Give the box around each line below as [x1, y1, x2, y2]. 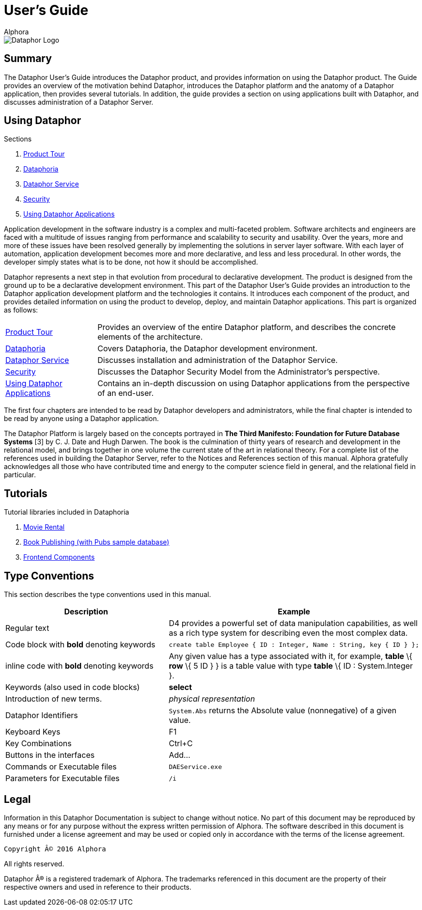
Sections [4, 135, 32, 143]
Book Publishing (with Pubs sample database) [23, 538, 170, 547]
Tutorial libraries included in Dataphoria [4, 508, 129, 517]
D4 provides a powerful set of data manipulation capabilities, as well [169, 618, 418, 628]
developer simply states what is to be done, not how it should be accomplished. [4, 258, 258, 267]
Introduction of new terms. [5, 694, 102, 704]
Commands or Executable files [5, 762, 117, 772]
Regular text [5, 623, 49, 633]
